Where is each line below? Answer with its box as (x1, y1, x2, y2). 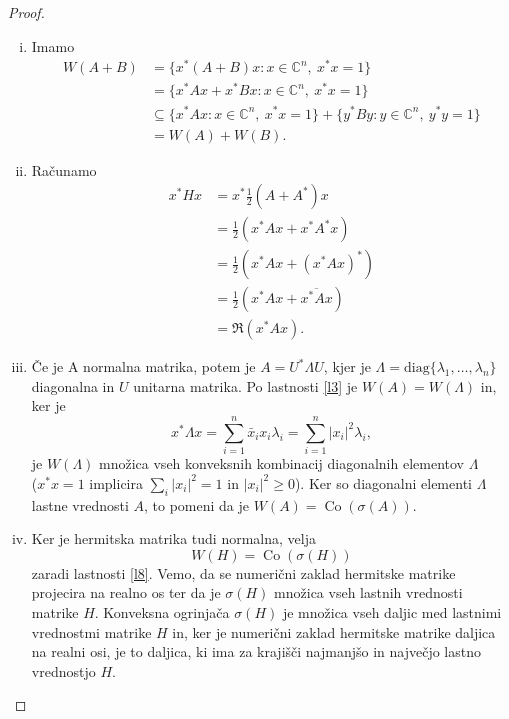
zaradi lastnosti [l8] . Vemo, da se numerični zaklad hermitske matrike (31, 562, 456, 583)
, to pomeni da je (144, 494, 249, 515)
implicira (89, 472, 144, 493)
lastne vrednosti (31, 494, 129, 515)
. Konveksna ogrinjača (94, 601, 230, 622)
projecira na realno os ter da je (31, 582, 221, 603)
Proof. (8, 2, 45, 22)
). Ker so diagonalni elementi (294, 472, 472, 493)
